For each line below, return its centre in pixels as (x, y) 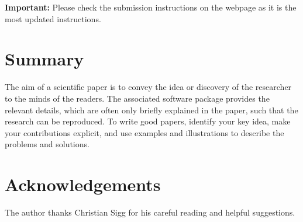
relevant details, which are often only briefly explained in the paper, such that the (151, 110)
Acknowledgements (83, 184)
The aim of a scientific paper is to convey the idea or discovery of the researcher (148, 87)
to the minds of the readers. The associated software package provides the (137, 98)
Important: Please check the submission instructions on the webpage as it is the (151, 7)
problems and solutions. (47, 144)
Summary (44, 59)
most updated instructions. (53, 18)
